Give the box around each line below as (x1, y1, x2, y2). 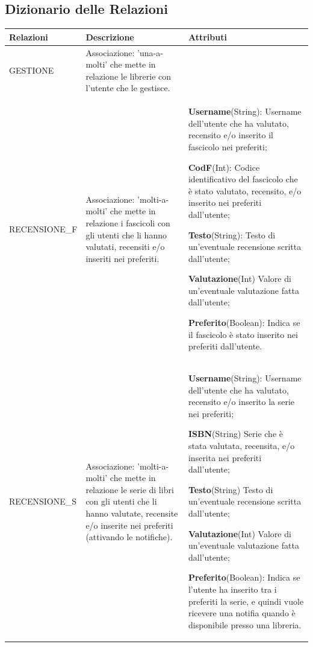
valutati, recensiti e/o (85, 240, 165, 253)
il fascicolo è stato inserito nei (188, 328, 298, 340)
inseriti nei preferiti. (85, 252, 160, 264)
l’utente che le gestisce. (85, 81, 170, 94)
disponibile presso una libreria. (188, 618, 302, 631)
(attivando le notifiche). (85, 531, 173, 543)
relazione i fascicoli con (85, 216, 170, 229)
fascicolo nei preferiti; (188, 140, 267, 153)
